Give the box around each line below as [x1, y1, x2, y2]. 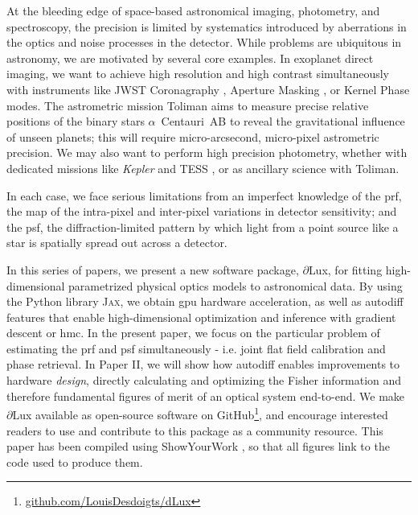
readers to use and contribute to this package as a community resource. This [6, 422, 383, 439]
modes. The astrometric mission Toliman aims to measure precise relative [6, 97, 369, 113]
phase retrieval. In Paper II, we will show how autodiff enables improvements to [6, 356, 400, 373]
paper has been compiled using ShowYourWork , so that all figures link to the [6, 438, 390, 455]
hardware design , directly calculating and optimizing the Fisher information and [6, 372, 402, 389]
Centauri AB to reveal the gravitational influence [161, 113, 405, 130]
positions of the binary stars [6, 113, 145, 130]
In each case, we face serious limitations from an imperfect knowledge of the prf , [6, 187, 402, 204]
